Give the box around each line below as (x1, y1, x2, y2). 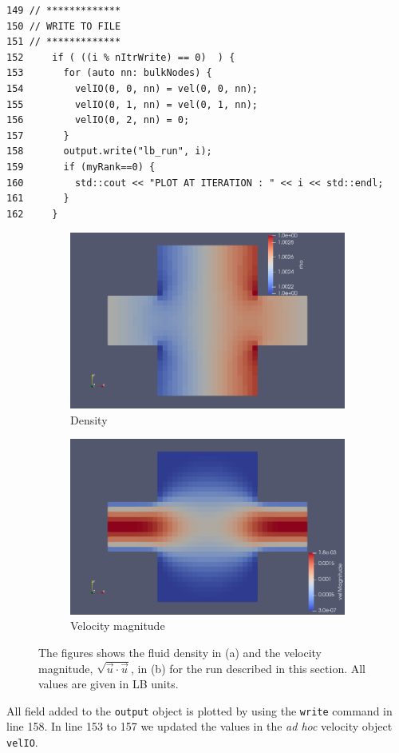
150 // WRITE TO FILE (6, 20, 121, 32)
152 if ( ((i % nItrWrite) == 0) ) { (6, 51, 235, 63)
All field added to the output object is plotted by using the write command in (6, 702, 393, 719)
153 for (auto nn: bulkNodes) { (6, 67, 212, 79)
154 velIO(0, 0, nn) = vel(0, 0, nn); (6, 82, 258, 94)
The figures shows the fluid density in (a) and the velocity (38, 644, 322, 661)
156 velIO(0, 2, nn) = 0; (6, 114, 190, 126)
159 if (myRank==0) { (6, 161, 156, 173)
